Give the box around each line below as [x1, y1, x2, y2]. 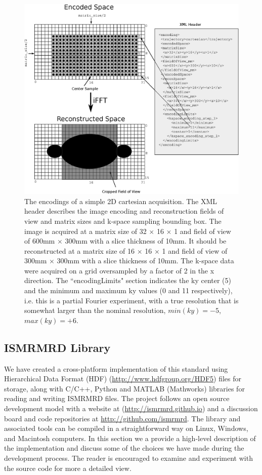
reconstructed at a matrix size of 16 [24, 245, 135, 256]
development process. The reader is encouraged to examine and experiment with [4, 453, 253, 463]
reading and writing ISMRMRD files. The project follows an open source [4, 393, 230, 404]
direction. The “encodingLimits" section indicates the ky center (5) [24, 275, 231, 286]
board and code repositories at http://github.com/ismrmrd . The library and [4, 413, 241, 423]
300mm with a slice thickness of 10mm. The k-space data [57, 255, 234, 266]
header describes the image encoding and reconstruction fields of [24, 206, 224, 216]
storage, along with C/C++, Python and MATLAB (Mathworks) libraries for [4, 383, 245, 393]
